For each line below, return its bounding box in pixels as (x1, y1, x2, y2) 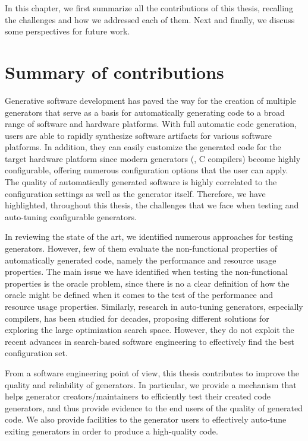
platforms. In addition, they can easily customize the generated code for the (5, 141, 281, 153)
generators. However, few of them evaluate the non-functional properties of (5, 242, 278, 255)
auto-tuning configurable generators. (5, 210, 137, 223)
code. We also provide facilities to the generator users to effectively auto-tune (5, 413, 287, 426)
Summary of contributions (5, 59, 224, 84)
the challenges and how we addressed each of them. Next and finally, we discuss (5, 13, 295, 26)
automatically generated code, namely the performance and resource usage (5, 253, 276, 266)
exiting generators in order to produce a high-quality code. (5, 424, 218, 437)
